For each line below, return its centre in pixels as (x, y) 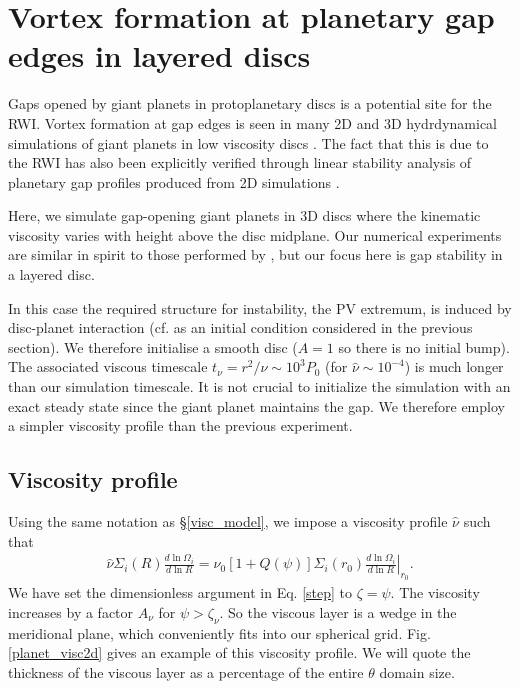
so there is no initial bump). (424, 346)
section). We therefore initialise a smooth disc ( (153, 346)
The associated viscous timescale (108, 366)
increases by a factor (71, 612)
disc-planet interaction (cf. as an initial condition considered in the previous (240, 327)
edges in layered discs (159, 55)
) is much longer (454, 366)
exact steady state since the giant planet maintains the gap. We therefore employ (256, 405)
